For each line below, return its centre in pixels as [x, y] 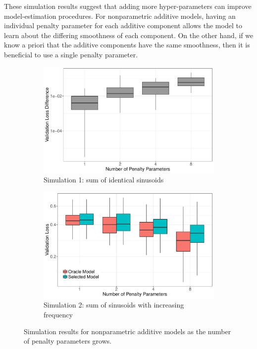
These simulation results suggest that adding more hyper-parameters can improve [128, 6]
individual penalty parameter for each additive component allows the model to [123, 25]
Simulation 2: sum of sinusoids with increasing [114, 305]
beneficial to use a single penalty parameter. [71, 54]
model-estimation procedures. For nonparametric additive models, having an [120, 16]
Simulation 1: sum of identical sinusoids [104, 180]
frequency [58, 314]
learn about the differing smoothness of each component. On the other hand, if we [129, 35]
